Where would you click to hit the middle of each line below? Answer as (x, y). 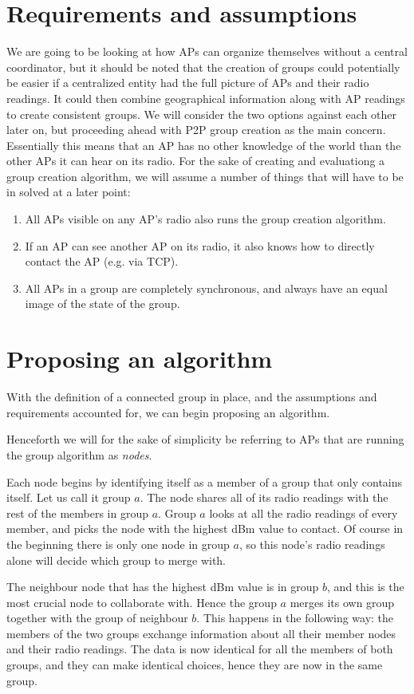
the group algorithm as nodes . (79, 454)
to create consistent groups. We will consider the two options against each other (202, 114)
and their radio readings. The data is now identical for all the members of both (200, 649)
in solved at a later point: (69, 192)
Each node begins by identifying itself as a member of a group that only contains (205, 481)
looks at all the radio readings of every (304, 513)
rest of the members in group (77, 513)
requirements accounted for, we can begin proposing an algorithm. (168, 412)
